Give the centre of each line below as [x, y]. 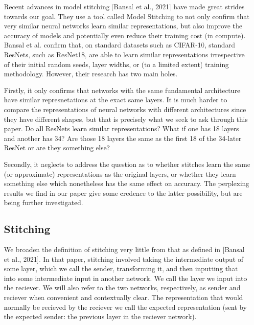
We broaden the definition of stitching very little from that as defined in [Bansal [124, 249]
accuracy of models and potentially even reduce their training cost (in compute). [125, 35]
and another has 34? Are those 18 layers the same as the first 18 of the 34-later [123, 138]
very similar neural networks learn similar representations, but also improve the [123, 26]
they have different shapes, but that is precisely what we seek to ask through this [126, 119]
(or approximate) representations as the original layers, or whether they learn [120, 174]
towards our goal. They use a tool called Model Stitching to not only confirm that [127, 16]
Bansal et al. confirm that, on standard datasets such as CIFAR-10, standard [120, 45]
